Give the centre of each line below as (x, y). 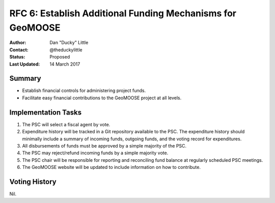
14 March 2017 (65, 64)
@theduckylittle (66, 50)
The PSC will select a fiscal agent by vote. (66, 124)
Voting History (33, 181)
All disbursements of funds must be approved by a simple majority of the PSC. (104, 146)
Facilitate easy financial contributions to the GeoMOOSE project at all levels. (102, 98)
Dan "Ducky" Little (69, 43)
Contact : (19, 50)
